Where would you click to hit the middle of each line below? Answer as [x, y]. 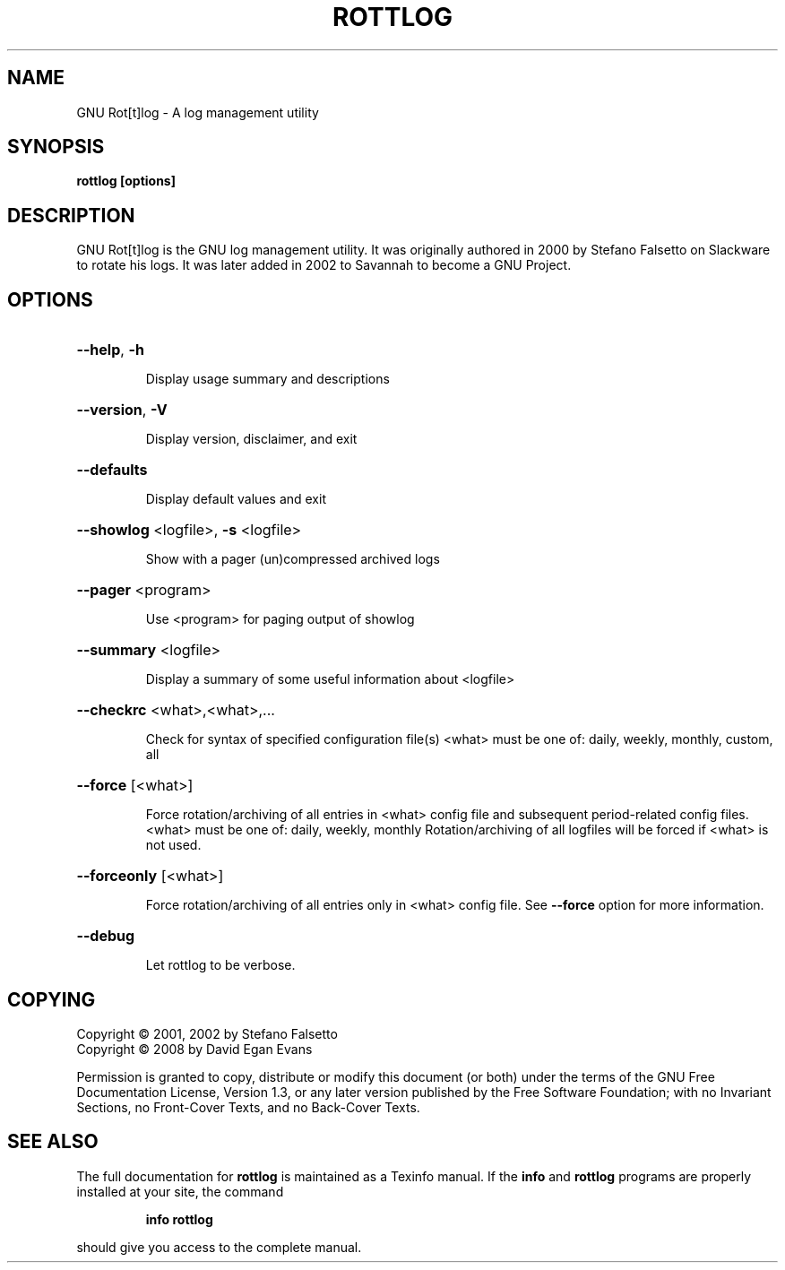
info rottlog [179, 1219]
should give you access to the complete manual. [219, 1247]
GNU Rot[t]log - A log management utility [198, 112]
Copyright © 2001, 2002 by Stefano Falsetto [207, 1033]
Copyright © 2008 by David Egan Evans [194, 1049]
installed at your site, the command [180, 1191]
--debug [106, 936]
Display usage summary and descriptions [267, 379]
